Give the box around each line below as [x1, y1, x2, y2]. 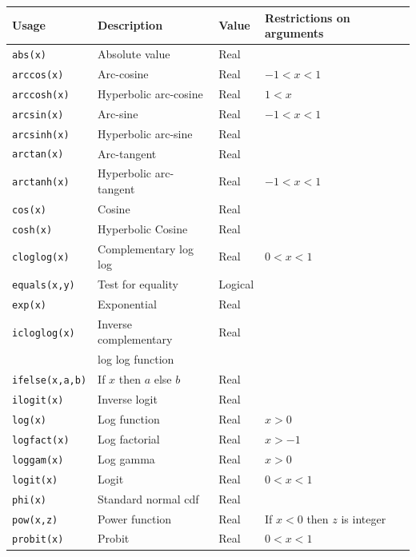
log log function [98, 351, 174, 368]
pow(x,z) [12, 514, 58, 526]
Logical [218, 276, 254, 292]
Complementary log [98, 240, 194, 257]
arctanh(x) [12, 177, 70, 189]
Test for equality [98, 276, 178, 292]
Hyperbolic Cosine [98, 220, 188, 237]
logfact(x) [12, 434, 70, 446]
